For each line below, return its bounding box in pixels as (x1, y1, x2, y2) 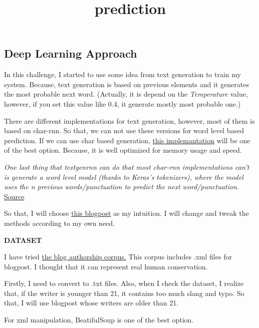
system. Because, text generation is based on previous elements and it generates (4, 79, 249, 89)
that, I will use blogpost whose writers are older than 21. (4, 297, 179, 308)
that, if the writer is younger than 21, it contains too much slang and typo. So (4, 287, 244, 298)
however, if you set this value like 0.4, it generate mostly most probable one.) (4, 98, 241, 109)
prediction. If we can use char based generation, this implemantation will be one (4, 135, 250, 145)
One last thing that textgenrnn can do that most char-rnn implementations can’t (4, 161, 249, 172)
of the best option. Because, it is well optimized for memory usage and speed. (4, 145, 242, 155)
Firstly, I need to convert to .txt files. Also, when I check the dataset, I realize (4, 278, 244, 288)
